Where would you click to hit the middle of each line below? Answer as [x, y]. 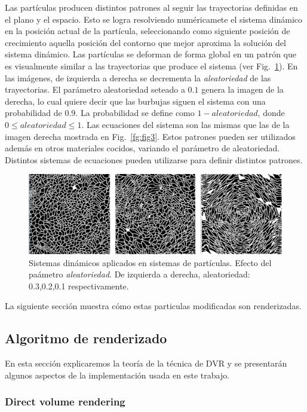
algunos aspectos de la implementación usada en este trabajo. [117, 375]
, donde [271, 113]
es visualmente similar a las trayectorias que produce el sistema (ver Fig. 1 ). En [151, 65]
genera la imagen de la [242, 89]
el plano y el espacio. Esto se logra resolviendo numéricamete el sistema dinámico [154, 19]
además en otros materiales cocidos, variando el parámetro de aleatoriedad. [142, 148]
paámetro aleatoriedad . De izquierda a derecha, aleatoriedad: [139, 274]
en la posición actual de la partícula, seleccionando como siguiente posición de [148, 31]
